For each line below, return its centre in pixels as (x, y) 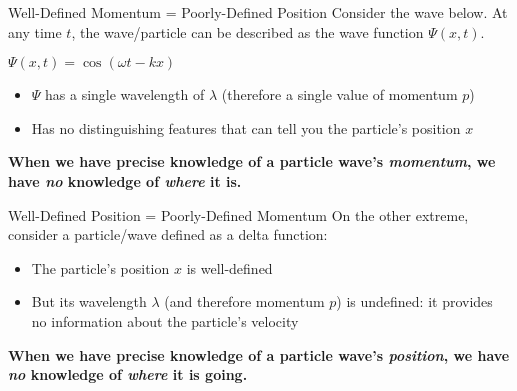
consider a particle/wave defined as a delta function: (168, 234)
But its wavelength (89, 301)
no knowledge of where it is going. (128, 374)
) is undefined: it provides (414, 301)
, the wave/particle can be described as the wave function (247, 31)
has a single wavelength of (125, 94)
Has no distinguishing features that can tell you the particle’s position (246, 127)
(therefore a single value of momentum (339, 94)
